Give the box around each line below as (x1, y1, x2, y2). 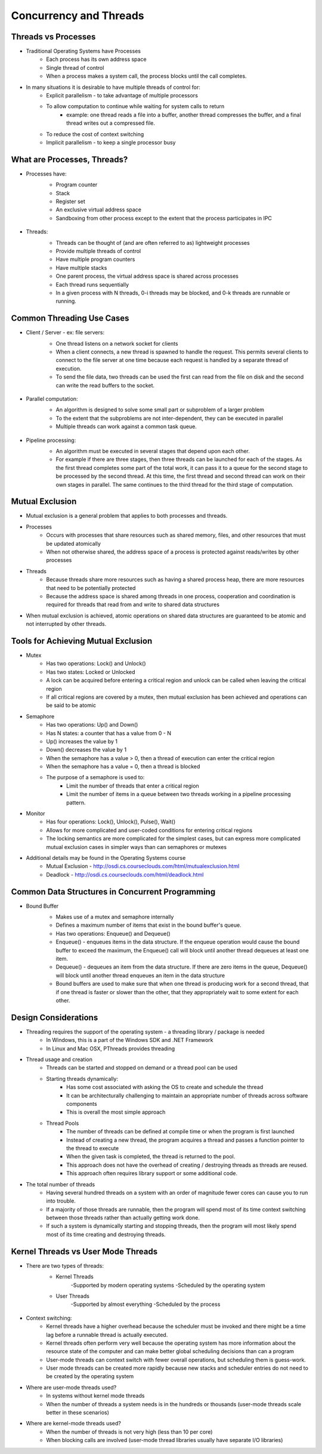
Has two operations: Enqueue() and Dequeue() (55, 930, 171, 937)
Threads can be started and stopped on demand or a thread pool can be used (46, 1064, 238, 1071)
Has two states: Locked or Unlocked (46, 668, 135, 675)
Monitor (26, 810, 45, 817)
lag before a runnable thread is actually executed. (46, 1331, 168, 1338)
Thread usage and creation (26, 1056, 92, 1063)
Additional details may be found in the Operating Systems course (26, 854, 186, 861)
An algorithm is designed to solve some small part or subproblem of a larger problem (55, 406, 265, 413)
